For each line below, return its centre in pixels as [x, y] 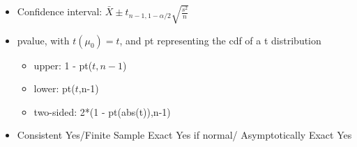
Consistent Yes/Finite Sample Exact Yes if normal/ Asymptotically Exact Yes [184, 135]
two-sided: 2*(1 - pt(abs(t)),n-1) [102, 111]
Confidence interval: [60, 11]
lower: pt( [54, 88]
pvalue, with [43, 40]
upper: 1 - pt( [63, 65]
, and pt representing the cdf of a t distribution [220, 40]
